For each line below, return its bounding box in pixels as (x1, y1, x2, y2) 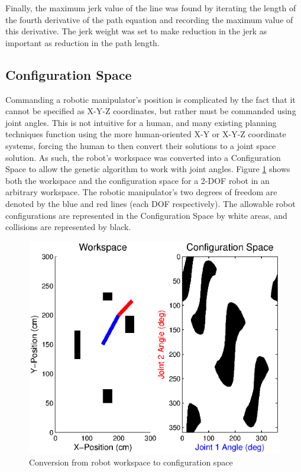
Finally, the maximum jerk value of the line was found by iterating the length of (5, 2, 296, 14)
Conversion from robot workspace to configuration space (29, 455, 233, 468)
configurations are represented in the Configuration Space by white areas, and (5, 209, 287, 221)
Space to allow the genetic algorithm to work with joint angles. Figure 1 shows (5, 163, 290, 175)
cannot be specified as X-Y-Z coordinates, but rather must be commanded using (5, 105, 296, 117)
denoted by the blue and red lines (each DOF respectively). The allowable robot (5, 197, 296, 209)
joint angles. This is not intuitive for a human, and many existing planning (5, 116, 277, 128)
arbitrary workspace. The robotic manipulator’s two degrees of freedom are (5, 186, 277, 198)
